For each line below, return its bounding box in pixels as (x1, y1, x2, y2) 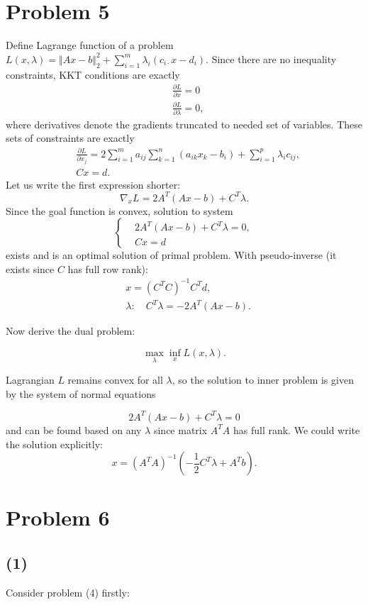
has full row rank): (67, 261, 148, 276)
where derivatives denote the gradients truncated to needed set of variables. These (6, 116, 362, 131)
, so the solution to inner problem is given (172, 372, 354, 387)
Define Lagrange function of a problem (6, 38, 174, 52)
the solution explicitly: (6, 436, 103, 451)
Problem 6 (6, 503, 110, 532)
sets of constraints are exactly (6, 131, 135, 145)
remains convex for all (67, 372, 163, 387)
